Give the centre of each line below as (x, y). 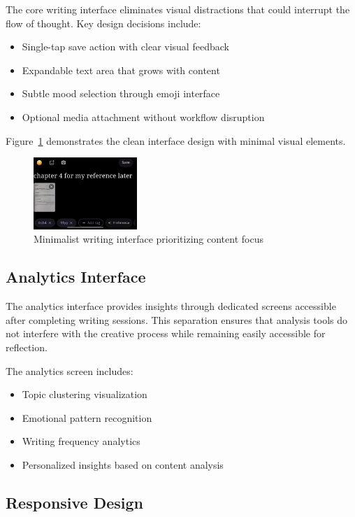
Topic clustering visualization (85, 394)
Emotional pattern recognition (87, 417)
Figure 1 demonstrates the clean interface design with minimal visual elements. (176, 140)
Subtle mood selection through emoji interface (121, 93)
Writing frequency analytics (81, 441)
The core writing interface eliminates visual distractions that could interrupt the (178, 9)
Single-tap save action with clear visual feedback (125, 47)
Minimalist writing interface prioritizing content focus (148, 239)
